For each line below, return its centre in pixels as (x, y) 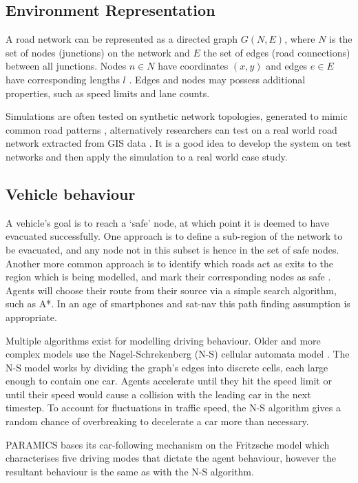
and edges (287, 66)
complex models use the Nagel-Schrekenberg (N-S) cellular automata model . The (178, 354)
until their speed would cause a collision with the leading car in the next (158, 394)
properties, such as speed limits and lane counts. (108, 93)
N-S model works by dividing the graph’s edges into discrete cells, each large (167, 367)
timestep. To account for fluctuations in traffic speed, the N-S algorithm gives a (173, 408)
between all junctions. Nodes (66, 66)
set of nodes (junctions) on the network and (98, 52)
